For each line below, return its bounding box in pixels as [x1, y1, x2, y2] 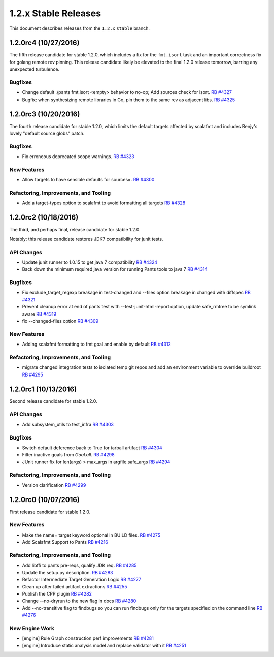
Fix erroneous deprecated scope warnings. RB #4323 [22, 153, 134, 160]
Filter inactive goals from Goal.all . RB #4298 [22, 452, 115, 458]
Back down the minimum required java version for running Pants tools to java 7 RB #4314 [22, 266, 208, 272]
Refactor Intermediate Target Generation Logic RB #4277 [22, 577, 142, 583]
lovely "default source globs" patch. [9, 130, 85, 137]
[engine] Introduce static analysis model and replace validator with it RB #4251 [22, 642, 186, 648]
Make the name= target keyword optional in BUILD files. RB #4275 [22, 531, 161, 538]
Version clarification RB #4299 [22, 482, 86, 488]
